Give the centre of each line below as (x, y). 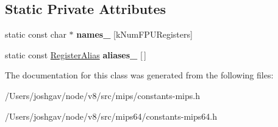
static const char (36, 34)
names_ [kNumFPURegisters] (134, 34)
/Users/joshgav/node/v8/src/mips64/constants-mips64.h (111, 116)
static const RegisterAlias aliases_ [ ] (76, 54)
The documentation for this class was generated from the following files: (139, 75)
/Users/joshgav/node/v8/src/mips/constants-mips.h (102, 95)
